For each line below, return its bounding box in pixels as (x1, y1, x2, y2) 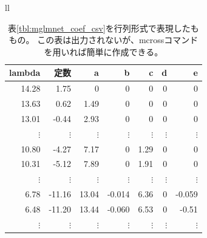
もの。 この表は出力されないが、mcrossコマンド (8, 33, 199, 46)
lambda (9, 66, 41, 79)
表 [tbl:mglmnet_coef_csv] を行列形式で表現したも (8, 21, 199, 34)
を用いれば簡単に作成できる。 (44, 45, 163, 58)
